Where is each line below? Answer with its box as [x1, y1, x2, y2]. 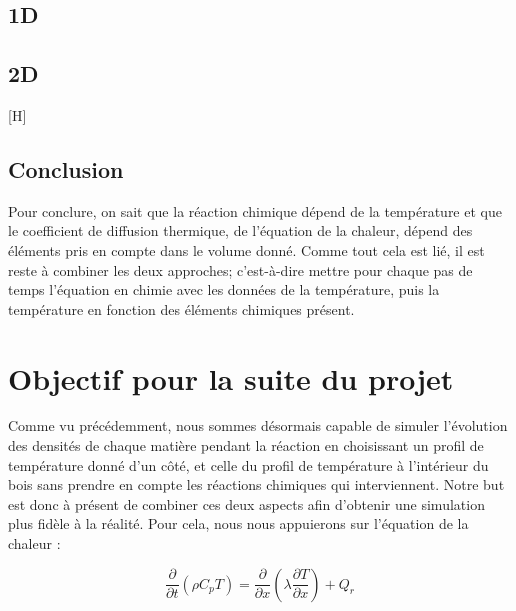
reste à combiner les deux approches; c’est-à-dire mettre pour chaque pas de [8, 259, 473, 280]
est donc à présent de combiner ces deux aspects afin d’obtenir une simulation [8, 493, 485, 514]
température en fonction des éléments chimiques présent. [8, 298, 355, 319]
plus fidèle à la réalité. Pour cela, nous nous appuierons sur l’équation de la [8, 513, 469, 534]
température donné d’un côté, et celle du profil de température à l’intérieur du [8, 454, 489, 475]
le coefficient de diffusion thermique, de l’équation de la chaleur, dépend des [8, 220, 473, 241]
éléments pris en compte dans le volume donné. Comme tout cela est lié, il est [8, 239, 485, 260]
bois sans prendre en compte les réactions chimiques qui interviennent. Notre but [8, 474, 505, 495]
